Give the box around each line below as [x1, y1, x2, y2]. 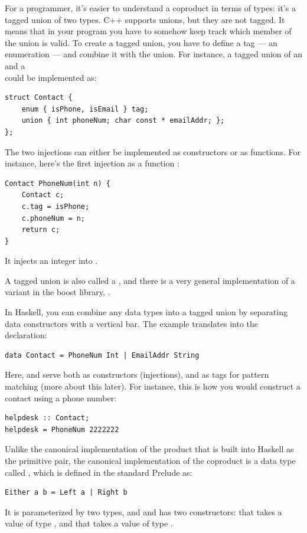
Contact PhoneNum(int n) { [5, 179, 110, 188]
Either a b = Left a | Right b [5, 488, 128, 497]
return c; [21, 225, 60, 234]
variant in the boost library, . [5, 286, 110, 298]
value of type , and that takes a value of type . [5, 517, 173, 529]
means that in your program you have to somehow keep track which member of [5, 25, 292, 37]
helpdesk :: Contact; [5, 414, 90, 423]
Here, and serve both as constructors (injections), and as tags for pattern [5, 368, 269, 381]
